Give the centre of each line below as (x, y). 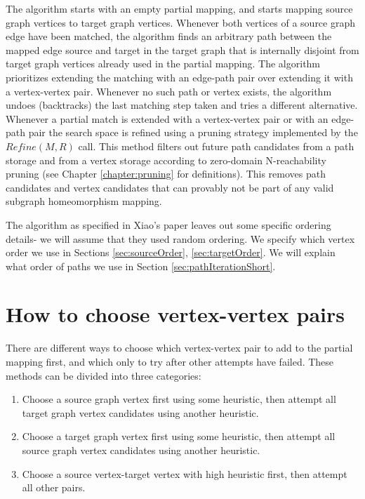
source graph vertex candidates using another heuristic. (141, 450)
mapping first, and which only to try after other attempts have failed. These (170, 361)
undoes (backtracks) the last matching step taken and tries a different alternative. (182, 105)
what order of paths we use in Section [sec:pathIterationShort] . (141, 266)
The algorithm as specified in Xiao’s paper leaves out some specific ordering (168, 224)
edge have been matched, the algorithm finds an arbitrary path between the (169, 36)
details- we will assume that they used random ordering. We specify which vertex (180, 238)
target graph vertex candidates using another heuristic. (140, 412)
